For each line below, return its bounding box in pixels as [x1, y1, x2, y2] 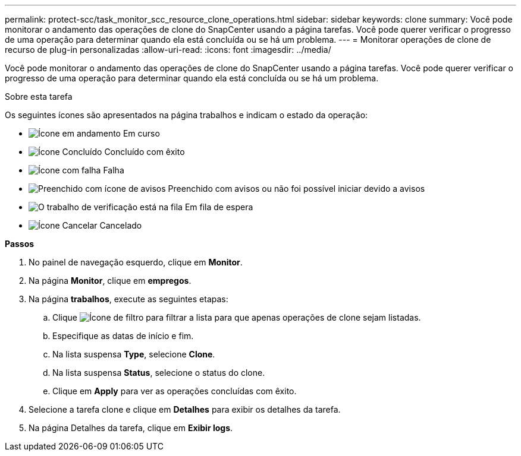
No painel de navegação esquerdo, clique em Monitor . [29, 257, 243, 267]
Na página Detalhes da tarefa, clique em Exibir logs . [29, 423, 233, 433]
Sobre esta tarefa [5, 91, 73, 102]
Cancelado [99, 220, 142, 230]
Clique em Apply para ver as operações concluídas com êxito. [52, 386, 297, 396]
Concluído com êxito [104, 147, 185, 157]
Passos [5, 239, 34, 249]
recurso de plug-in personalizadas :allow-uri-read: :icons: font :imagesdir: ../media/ [5, 45, 331, 55]
